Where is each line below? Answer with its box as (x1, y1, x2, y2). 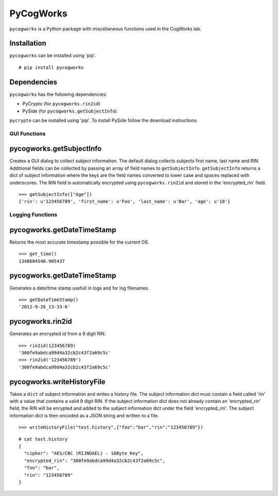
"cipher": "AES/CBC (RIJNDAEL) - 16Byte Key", (24, 450, 144, 456)
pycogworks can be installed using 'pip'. (9, 52, 96, 59)
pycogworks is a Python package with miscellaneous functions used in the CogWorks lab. (9, 26, 202, 32)
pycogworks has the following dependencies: (9, 91, 108, 97)
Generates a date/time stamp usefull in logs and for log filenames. (9, 285, 149, 291)
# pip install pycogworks (19, 64, 84, 70)
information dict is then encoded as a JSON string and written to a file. (9, 412, 159, 418)
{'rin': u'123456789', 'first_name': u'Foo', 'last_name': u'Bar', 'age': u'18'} (19, 198, 231, 205)
